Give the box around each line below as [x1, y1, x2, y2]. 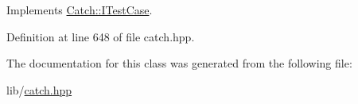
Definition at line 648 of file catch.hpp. [6, 28, 195, 44]
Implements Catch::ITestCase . [6, 2, 153, 17]
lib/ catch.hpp [6, 81, 72, 98]
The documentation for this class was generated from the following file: [6, 55, 352, 71]
